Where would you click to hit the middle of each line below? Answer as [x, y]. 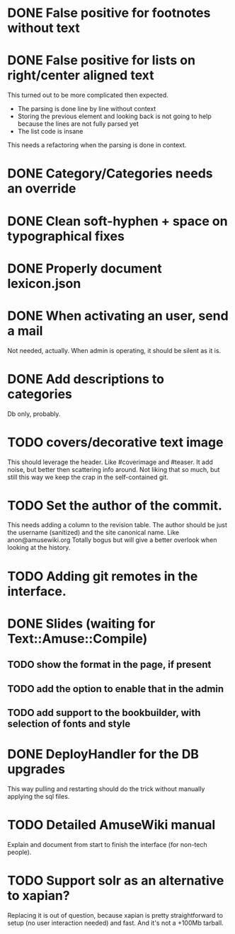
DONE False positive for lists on [102, 60]
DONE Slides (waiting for [81, 623]
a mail [25, 331]
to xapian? [39, 896]
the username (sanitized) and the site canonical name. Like [93, 533]
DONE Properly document [85, 269]
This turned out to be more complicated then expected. [88, 95]
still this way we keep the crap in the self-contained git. [88, 477]
